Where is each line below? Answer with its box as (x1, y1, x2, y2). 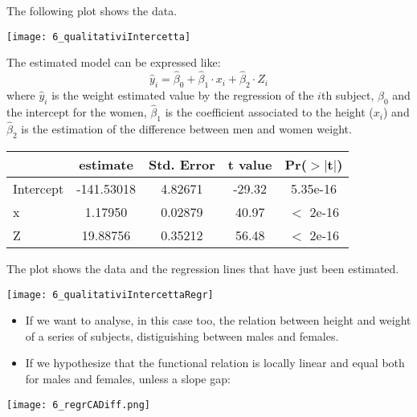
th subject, (321, 87, 374, 104)
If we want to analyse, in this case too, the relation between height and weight (25, 312, 411, 329)
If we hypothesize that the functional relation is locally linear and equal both (25, 354, 405, 371)
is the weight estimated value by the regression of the (51, 87, 314, 104)
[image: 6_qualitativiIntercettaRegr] (6, 288, 214, 300)
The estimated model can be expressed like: (6, 54, 221, 71)
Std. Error (148, 154, 215, 174)
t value (227, 154, 272, 174)
